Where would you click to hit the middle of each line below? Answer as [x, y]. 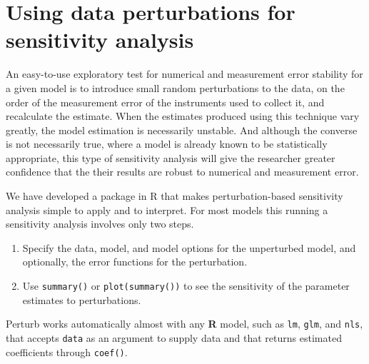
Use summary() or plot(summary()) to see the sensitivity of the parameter [186, 286]
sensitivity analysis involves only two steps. [100, 224]
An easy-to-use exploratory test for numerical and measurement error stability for [184, 74]
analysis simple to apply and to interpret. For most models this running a [167, 209]
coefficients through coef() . [67, 352]
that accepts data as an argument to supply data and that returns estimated [174, 337]
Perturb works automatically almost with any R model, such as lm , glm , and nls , [184, 324]
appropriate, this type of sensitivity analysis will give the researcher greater [171, 157]
